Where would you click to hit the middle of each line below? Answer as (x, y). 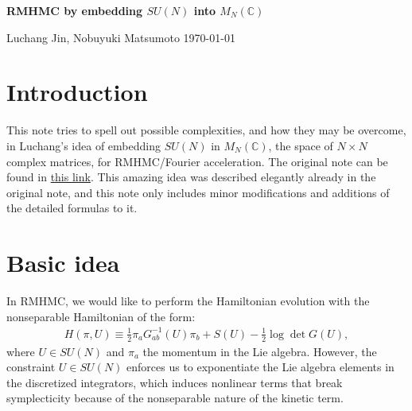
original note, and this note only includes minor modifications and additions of (198, 192)
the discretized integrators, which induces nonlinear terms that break (175, 382)
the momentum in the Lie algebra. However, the (260, 351)
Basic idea (63, 263)
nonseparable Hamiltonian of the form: (101, 316)
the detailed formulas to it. (72, 208)
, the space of (301, 145)
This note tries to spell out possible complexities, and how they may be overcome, (206, 130)
